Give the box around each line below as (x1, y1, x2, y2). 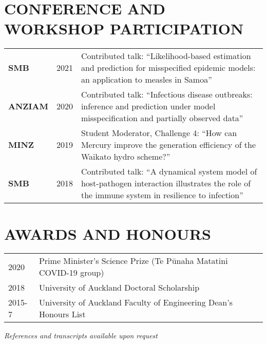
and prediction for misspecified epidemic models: (81, 62, 256, 74)
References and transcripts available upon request (4, 330, 158, 341)
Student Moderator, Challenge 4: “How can (81, 127, 237, 139)
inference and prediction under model (81, 100, 216, 112)
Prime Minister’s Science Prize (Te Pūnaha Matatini (39, 255, 228, 267)
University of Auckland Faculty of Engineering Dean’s (39, 296, 233, 309)
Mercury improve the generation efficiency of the (81, 139, 256, 151)
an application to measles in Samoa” (81, 73, 212, 86)
